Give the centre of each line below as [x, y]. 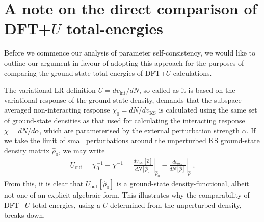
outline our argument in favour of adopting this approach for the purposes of [124, 62]
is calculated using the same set [208, 110]
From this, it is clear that [44, 184]
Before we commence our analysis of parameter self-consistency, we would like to [130, 53]
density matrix [27, 150]
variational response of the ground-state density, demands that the [108, 100]
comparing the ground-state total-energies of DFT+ [85, 73]
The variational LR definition [50, 90]
